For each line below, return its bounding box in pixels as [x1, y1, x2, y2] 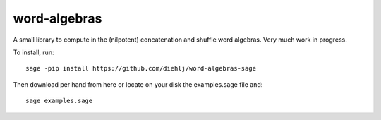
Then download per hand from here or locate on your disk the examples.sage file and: [13, 80, 263, 88]
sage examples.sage [25, 97, 93, 105]
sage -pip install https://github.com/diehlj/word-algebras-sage [25, 64, 257, 73]
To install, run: [13, 48, 54, 56]
